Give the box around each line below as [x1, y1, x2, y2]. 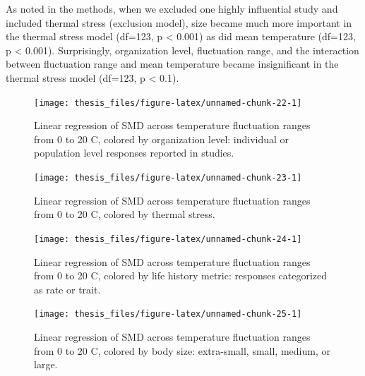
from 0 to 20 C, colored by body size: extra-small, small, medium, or [34, 343, 330, 358]
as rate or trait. [34, 281, 101, 296]
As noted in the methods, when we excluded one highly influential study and [6, 1, 338, 16]
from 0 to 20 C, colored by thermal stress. [34, 207, 215, 222]
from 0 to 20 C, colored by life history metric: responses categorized [34, 268, 328, 283]
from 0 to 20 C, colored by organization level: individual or [34, 131, 289, 146]
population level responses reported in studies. [34, 145, 234, 160]
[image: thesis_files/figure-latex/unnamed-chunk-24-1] [34, 234, 302, 244]
